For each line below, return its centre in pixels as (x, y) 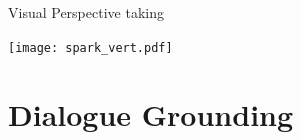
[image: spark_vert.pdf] (90, 47)
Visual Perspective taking (86, 12)
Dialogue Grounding (151, 114)
